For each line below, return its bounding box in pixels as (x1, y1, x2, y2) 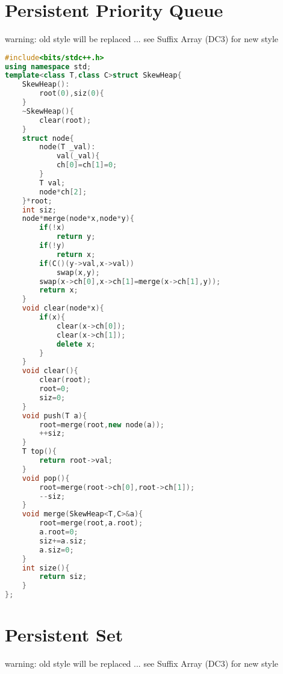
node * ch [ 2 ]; (39, 187, 87, 196)
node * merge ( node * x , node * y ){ (22, 214, 134, 223)
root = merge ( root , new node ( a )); (39, 420, 164, 429)
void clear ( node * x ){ (22, 304, 104, 313)
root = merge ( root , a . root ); (39, 519, 143, 528)
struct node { (22, 134, 74, 143)
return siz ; (39, 572, 87, 581)
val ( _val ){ (56, 152, 100, 161)
